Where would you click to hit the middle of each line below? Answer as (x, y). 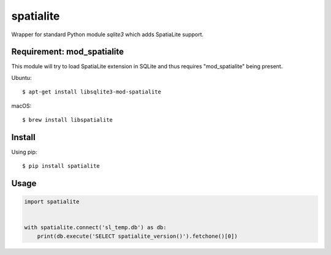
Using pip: (24, 152)
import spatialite (52, 202)
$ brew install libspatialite (68, 120)
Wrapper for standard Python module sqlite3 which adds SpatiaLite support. (108, 34)
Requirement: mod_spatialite (68, 52)
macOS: (21, 106)
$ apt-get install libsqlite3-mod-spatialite (92, 92)
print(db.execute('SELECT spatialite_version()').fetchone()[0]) (137, 236)
